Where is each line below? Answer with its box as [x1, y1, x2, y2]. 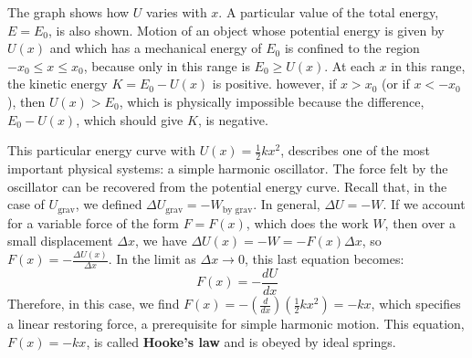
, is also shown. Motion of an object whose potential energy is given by [48, 20, 445, 39]
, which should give [76, 110, 184, 129]
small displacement [7, 231, 113, 250]
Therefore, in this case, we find [7, 294, 180, 313]
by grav [222, 205, 253, 215]
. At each [324, 56, 375, 75]
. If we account [383, 195, 466, 214]
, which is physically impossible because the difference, [119, 91, 425, 111]
